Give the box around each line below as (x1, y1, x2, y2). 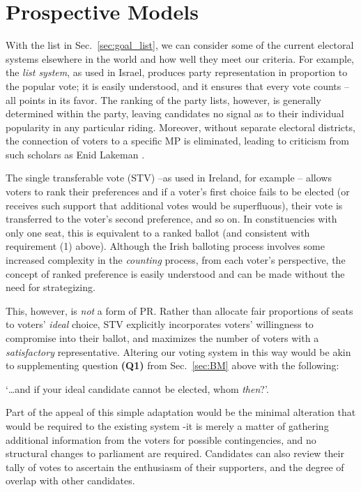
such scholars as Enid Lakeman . (6, 147, 145, 161)
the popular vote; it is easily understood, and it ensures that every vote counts (6, 78, 341, 93)
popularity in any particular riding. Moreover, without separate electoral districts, (6, 119, 355, 134)
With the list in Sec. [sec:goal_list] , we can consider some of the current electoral (6, 38, 354, 52)
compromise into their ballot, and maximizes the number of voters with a (6, 331, 319, 345)
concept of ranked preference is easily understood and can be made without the (6, 266, 345, 281)
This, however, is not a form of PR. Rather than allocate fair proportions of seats (6, 303, 353, 318)
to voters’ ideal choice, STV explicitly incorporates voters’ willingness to (6, 317, 314, 331)
